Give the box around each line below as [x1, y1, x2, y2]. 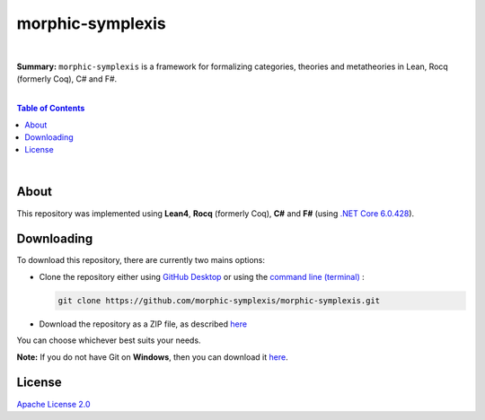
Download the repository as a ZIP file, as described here [39, 319, 247, 329]
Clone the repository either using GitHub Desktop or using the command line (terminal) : [39, 271, 365, 282]
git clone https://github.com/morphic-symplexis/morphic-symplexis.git [57, 295, 381, 305]
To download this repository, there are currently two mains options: [16, 255, 265, 266]
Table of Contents [16, 103, 85, 114]
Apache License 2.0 [16, 398, 91, 409]
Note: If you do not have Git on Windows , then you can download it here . [16, 351, 288, 363]
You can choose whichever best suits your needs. [16, 335, 201, 346]
